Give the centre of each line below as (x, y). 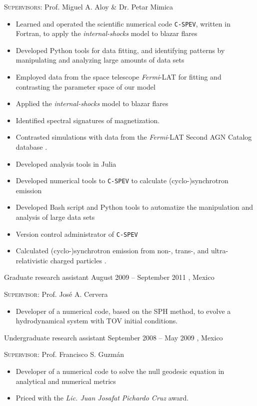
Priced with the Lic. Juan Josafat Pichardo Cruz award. (102, 398)
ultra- (219, 251)
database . (31, 147)
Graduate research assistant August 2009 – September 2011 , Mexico (109, 277)
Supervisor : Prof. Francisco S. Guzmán (64, 354)
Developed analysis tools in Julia (66, 163)
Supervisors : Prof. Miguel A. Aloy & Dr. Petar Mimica (89, 7)
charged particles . (78, 260)
